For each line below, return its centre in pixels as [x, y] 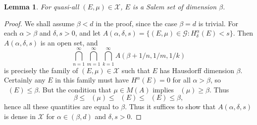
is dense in [20, 116]
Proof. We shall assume [39, 23]
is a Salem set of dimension [175, 6]
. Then [243, 33]
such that [136, 70]
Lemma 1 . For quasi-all [42, 6]
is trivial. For [218, 23]
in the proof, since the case [136, 23]
